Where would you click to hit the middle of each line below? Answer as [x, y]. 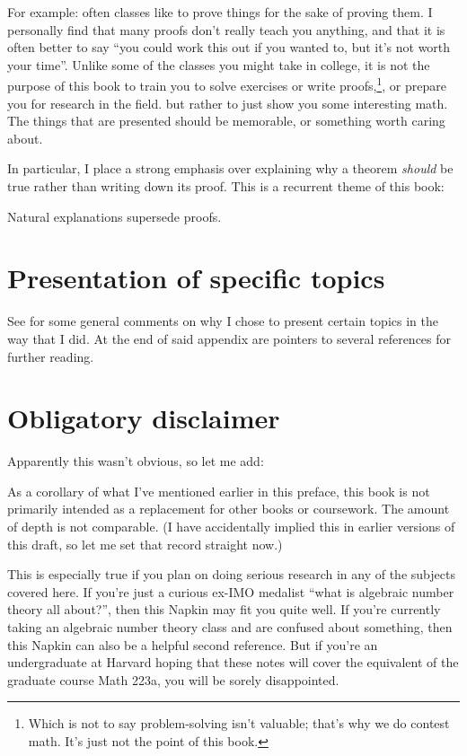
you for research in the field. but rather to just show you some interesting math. [228, 103]
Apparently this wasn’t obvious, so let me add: [136, 461]
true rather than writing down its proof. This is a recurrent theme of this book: [226, 186]
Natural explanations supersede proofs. [115, 216]
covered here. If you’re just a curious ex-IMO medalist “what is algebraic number [231, 591]
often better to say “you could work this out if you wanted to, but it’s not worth [229, 47]
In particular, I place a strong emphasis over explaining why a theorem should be [230, 168]
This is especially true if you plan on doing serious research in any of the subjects [231, 574]
